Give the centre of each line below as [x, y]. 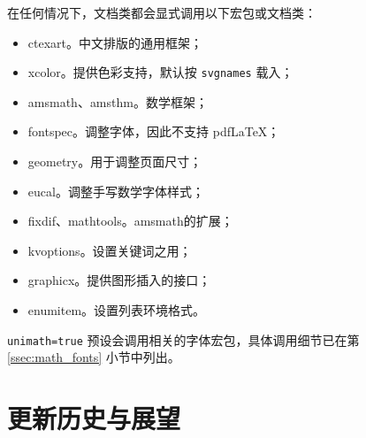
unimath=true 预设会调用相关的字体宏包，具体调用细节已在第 [183, 339]
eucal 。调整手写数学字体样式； [116, 191]
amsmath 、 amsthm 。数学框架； [118, 101]
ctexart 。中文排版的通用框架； [115, 42]
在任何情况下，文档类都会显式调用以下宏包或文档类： [162, 12]
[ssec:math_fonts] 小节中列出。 [94, 357]
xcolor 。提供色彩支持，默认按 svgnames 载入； [160, 72]
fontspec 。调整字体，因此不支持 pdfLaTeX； [154, 131]
